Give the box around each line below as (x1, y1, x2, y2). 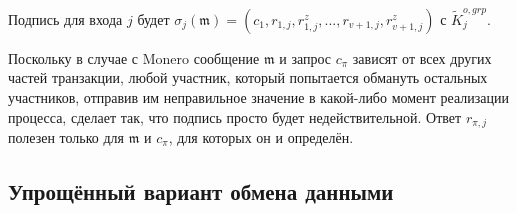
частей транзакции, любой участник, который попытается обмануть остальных (8, 67, 488, 88)
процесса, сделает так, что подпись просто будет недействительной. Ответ (8, 106, 462, 127)
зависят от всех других (352, 47, 492, 68)
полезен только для (8, 126, 124, 147)
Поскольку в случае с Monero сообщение (8, 47, 260, 68)
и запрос (279, 47, 332, 68)
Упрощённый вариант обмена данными (8, 175, 394, 206)
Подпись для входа (8, 8, 123, 29)
